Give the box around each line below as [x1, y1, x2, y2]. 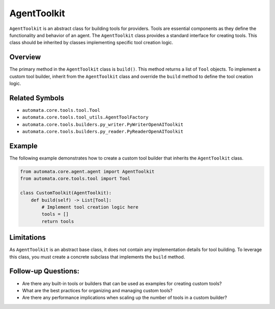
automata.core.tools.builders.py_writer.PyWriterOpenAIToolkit [22, 121, 183, 127]
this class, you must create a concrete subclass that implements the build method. [9, 254, 185, 260]
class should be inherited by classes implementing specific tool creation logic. [9, 40, 173, 46]
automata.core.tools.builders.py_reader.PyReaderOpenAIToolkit [22, 129, 183, 135]
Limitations [9, 233, 46, 242]
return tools [41, 219, 74, 224]
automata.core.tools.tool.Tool [22, 107, 100, 113]
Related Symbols [9, 94, 65, 102]
